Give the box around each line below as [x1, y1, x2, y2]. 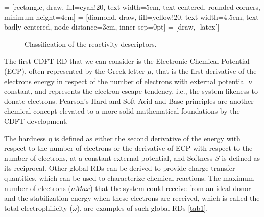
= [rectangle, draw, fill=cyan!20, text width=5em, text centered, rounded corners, [4, 2, 260, 12]
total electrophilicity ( [4, 202, 73, 213]
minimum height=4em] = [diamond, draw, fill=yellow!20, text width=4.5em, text [4, 11, 259, 22]
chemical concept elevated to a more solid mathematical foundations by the [4, 105, 240, 116]
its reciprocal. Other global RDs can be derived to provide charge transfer [4, 162, 235, 173]
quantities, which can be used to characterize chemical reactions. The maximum [4, 172, 254, 183]
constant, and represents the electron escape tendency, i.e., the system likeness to [4, 86, 258, 96]
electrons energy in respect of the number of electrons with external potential [4, 75, 246, 86]
